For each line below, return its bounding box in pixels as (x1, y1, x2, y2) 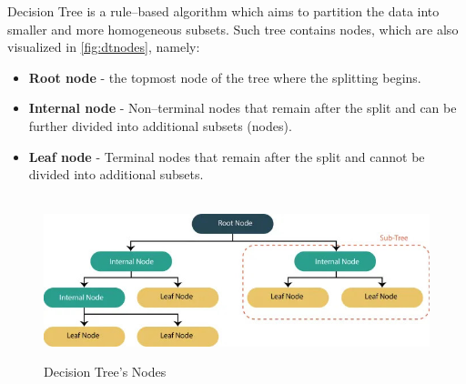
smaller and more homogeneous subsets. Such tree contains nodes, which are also (7, 19, 459, 38)
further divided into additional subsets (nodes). (28, 116, 292, 135)
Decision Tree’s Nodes (44, 362, 167, 381)
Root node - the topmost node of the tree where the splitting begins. (28, 67, 421, 86)
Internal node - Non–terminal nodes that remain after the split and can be (28, 98, 457, 117)
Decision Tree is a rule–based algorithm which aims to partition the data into (7, 2, 440, 20)
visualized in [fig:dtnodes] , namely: (7, 37, 200, 56)
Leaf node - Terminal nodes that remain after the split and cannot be (28, 147, 425, 166)
